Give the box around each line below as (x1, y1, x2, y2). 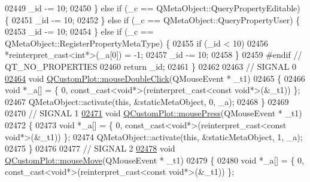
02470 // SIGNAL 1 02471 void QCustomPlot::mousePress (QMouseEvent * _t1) (5, 107, 302, 119)
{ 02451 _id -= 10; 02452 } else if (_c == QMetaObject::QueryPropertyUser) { (5, 13, 300, 26)
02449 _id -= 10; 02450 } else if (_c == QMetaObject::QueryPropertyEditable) (5, 2, 300, 14)
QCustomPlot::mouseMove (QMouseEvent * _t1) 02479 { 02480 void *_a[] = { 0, (5, 153, 304, 166)
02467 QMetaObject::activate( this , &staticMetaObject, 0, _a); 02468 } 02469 (5, 95, 289, 107)
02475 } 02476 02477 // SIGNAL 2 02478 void (5, 142, 175, 155)
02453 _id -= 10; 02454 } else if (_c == (5, 25, 154, 38)
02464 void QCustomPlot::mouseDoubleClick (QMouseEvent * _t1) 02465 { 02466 (5, 72, 305, 84)
